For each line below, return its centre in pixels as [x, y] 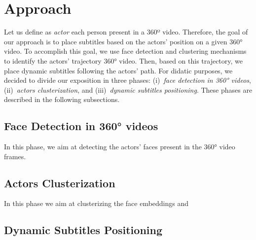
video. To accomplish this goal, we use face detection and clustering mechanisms [125, 51]
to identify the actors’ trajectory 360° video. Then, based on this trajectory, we [124, 60]
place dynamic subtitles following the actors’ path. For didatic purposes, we [118, 70]
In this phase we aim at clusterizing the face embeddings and [96, 203]
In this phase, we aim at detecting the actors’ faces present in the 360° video [120, 147]
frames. [15, 156]
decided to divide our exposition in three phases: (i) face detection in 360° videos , [128, 80]
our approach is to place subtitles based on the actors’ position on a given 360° [123, 41]
